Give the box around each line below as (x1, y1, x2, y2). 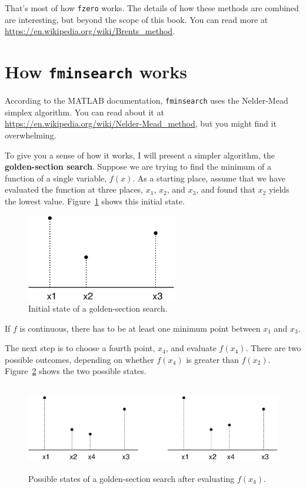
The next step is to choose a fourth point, (5, 342, 155, 354)
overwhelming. (5, 128, 56, 141)
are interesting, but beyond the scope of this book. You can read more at (5, 13, 268, 25)
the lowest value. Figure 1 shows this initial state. (5, 194, 185, 207)
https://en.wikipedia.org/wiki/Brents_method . (5, 25, 175, 37)
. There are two (245, 342, 301, 354)
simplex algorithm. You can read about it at (5, 105, 164, 118)
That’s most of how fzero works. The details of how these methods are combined (5, 2, 299, 14)
